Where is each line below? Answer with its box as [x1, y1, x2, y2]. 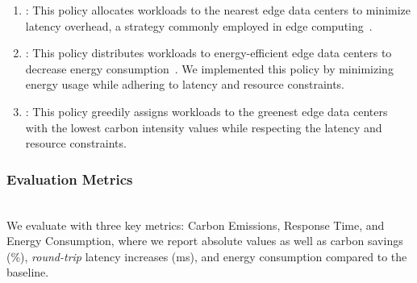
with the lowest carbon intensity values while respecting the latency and [25, 119, 382, 135]
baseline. [6, 264, 49, 281]
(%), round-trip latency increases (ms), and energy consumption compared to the [6, 248, 407, 264]
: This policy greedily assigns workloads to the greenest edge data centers [25, 102, 388, 119]
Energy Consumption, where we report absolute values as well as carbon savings [6, 232, 403, 249]
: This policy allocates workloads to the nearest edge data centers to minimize [25, 2, 411, 18]
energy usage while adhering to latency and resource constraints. [25, 76, 345, 93]
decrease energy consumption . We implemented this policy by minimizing [25, 60, 394, 77]
